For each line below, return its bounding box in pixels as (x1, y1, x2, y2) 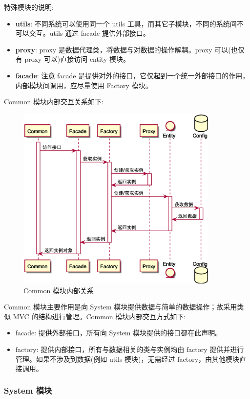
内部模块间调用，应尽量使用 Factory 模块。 (15, 80, 152, 90)
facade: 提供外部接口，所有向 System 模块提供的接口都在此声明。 (15, 328, 222, 338)
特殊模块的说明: (4, 2, 54, 12)
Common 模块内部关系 (23, 285, 94, 295)
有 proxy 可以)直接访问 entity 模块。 (15, 54, 130, 64)
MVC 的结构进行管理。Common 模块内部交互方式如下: (13, 311, 186, 321)
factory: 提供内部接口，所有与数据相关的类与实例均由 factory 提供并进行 (15, 344, 244, 354)
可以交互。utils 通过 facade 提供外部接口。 (15, 28, 150, 38)
